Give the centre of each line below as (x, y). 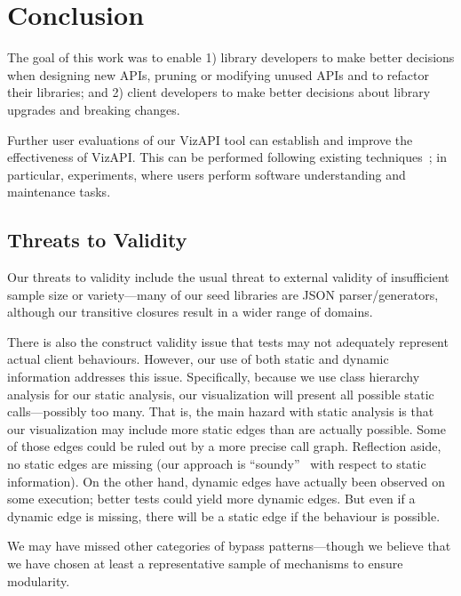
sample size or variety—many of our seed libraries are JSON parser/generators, (223, 294)
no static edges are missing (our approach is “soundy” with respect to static (217, 464)
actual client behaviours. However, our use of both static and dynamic (198, 359)
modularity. (39, 580)
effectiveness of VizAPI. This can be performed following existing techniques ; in (227, 157)
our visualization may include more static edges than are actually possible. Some (227, 428)
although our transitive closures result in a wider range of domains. (190, 312)
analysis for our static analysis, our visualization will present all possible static (221, 394)
